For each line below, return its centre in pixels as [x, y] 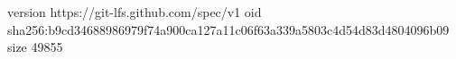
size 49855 [35, 47]
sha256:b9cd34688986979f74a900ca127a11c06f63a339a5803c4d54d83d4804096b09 [228, 29]
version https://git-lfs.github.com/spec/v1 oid [135, 12]
